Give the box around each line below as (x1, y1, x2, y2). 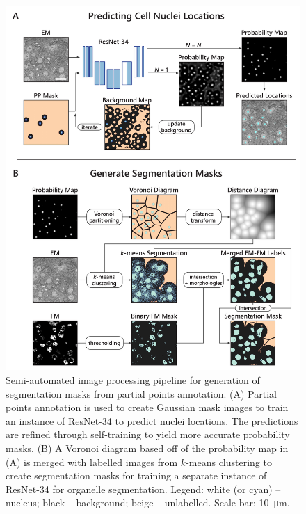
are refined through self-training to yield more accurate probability (6, 427, 290, 442)
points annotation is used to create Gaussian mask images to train (6, 400, 289, 415)
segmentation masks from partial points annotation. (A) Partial (6, 386, 277, 401)
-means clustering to (186, 454, 272, 469)
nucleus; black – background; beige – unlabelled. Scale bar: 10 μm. (6, 495, 290, 510)
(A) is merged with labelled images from (6, 454, 178, 469)
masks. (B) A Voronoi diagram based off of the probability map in (6, 440, 289, 455)
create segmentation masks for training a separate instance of (6, 468, 267, 483)
